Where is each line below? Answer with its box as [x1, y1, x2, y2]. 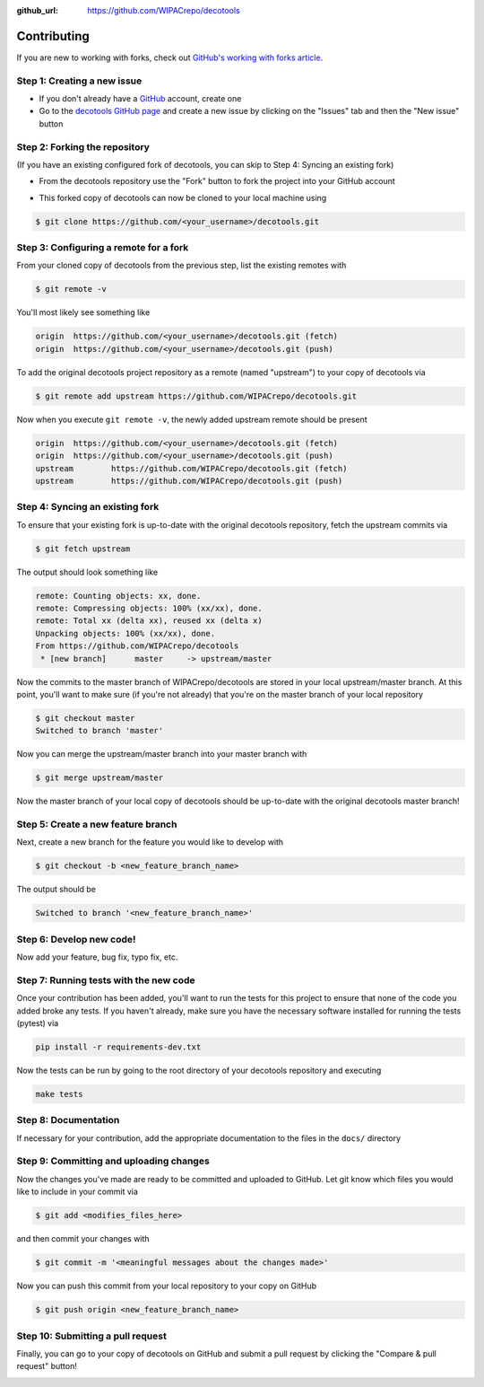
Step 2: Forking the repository [16, 140, 150, 153]
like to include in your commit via [16, 1186, 139, 1198]
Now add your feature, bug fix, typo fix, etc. [16, 952, 178, 962]
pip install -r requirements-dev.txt [35, 1042, 202, 1052]
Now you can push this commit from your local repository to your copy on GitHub [16, 1280, 317, 1292]
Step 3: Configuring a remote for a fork [16, 241, 189, 254]
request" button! [16, 1361, 78, 1372]
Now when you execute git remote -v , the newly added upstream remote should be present [16, 414, 367, 425]
